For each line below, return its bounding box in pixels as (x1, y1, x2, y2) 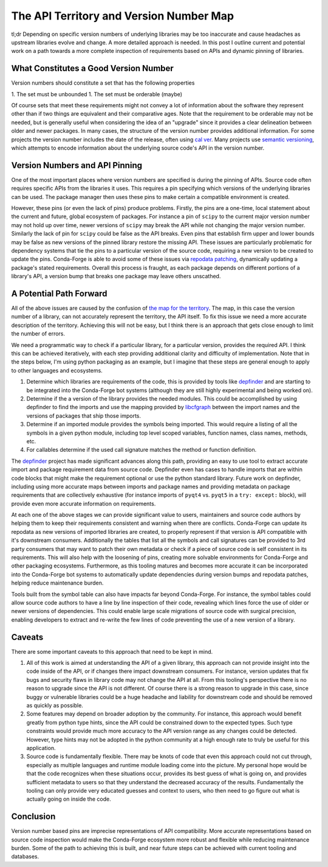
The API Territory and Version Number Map (11, 9, 234, 23)
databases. (11, 853, 39, 860)
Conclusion (11, 812, 56, 822)
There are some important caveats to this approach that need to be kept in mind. (11, 648, 213, 655)
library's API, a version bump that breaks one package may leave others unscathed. (11, 273, 221, 280)
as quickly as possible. (26, 702, 83, 709)
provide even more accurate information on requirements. (11, 500, 156, 507)
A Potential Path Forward (11, 288, 108, 298)
